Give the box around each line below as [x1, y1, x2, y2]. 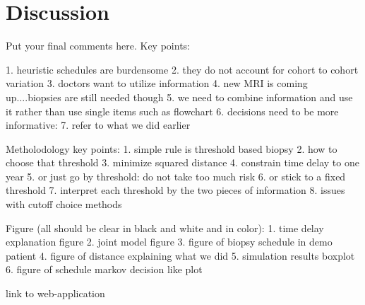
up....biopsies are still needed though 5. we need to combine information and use [6, 89, 353, 104]
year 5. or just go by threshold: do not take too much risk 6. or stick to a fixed [6, 168, 346, 183]
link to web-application [6, 286, 105, 301]
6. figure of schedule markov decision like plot [6, 262, 203, 277]
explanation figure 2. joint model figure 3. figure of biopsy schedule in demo [6, 234, 333, 249]
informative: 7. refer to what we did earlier [6, 117, 191, 132]
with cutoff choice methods [6, 197, 122, 212]
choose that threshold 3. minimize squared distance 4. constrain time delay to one [6, 155, 359, 170]
